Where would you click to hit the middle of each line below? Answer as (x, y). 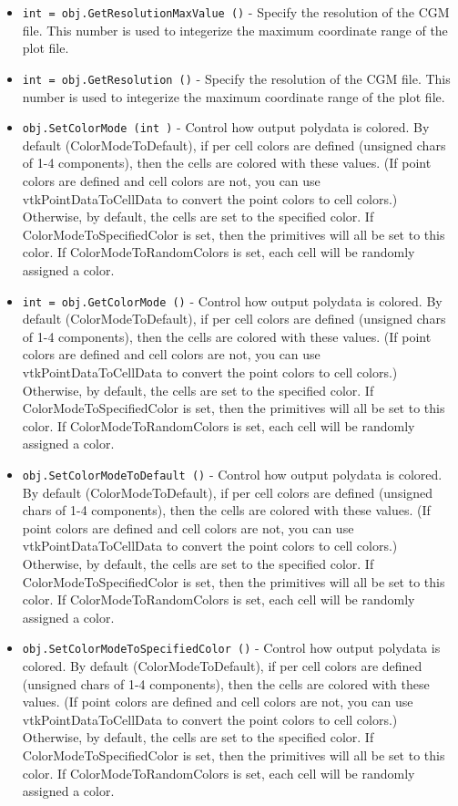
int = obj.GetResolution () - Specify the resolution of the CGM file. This (236, 78)
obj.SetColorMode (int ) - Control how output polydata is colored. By (226, 127)
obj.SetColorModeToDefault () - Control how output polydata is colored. (232, 474)
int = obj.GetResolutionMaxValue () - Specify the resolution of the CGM (236, 12)
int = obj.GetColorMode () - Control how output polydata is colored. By (232, 300)
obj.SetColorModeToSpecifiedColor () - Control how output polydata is (231, 648)
